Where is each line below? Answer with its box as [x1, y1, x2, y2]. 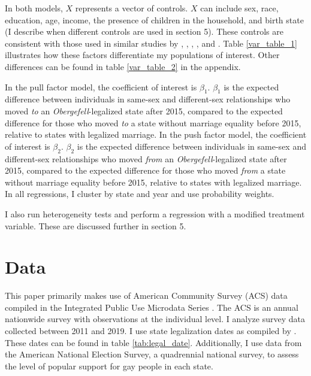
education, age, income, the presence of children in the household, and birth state [5, 13, 304, 26]
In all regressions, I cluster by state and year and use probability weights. [5, 187, 274, 200]
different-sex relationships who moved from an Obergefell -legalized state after [5, 152, 287, 165]
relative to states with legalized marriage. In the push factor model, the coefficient [5, 128, 307, 141]
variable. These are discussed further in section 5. [5, 219, 186, 232]
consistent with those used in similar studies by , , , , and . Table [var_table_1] [5, 37, 297, 49]
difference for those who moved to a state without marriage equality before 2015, [5, 116, 301, 129]
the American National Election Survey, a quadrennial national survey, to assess [5, 348, 299, 360]
